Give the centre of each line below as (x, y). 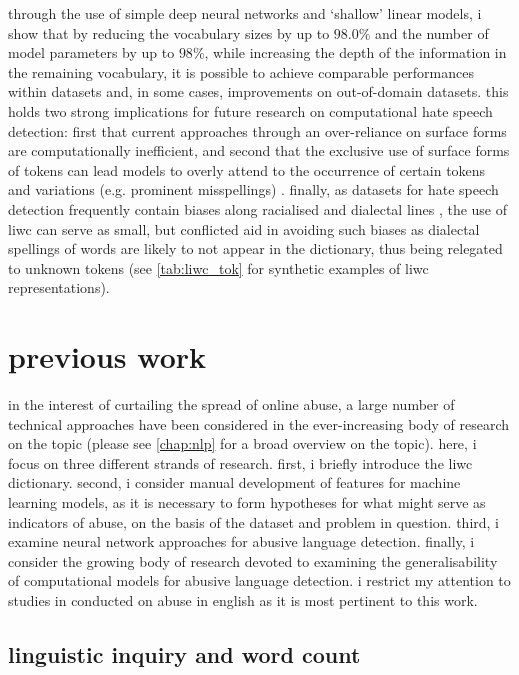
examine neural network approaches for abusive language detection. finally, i (241, 541)
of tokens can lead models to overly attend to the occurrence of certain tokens (247, 169)
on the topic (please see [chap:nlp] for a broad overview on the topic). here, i (242, 443)
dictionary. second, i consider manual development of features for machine (234, 482)
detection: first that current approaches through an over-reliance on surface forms (257, 130)
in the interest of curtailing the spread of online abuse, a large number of (231, 404)
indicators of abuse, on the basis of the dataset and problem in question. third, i (254, 521)
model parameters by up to (91, 52)
